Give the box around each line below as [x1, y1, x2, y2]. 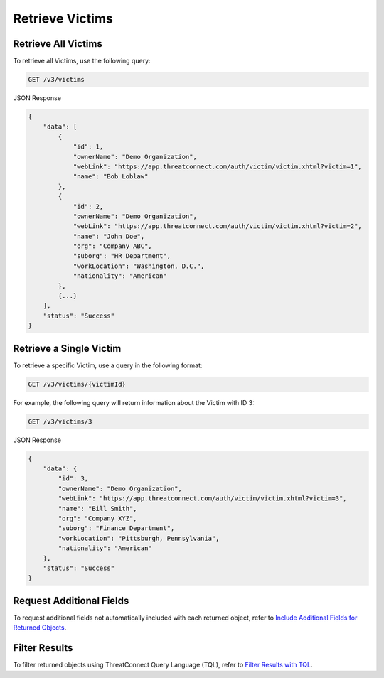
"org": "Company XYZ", [58, 514, 138, 522]
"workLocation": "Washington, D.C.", [73, 262, 205, 270]
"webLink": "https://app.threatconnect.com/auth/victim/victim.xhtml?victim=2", [73, 222, 362, 230]
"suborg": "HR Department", [73, 252, 171, 260]
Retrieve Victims [13, 11, 113, 26]
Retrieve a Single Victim [13, 342, 122, 355]
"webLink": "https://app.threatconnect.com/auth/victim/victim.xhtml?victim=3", [58, 495, 348, 502]
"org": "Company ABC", [73, 242, 152, 250]
